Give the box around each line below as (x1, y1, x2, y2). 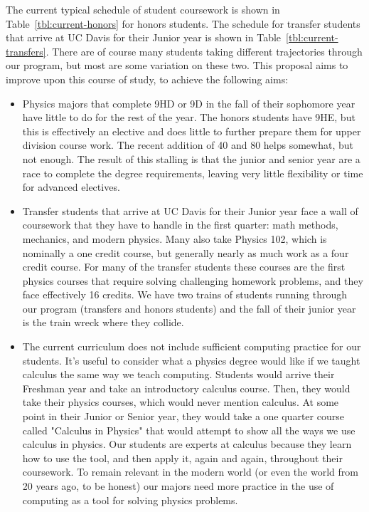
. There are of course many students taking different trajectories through (46, 43, 363, 58)
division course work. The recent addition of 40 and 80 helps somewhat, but (22, 137, 353, 152)
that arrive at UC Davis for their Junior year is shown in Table (6, 30, 282, 45)
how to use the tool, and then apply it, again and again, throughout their (22, 450, 343, 465)
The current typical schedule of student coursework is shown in (6, 2, 280, 16)
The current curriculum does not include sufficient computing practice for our (22, 339, 361, 354)
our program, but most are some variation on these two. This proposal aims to (6, 58, 348, 73)
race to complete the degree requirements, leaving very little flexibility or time (22, 165, 363, 180)
